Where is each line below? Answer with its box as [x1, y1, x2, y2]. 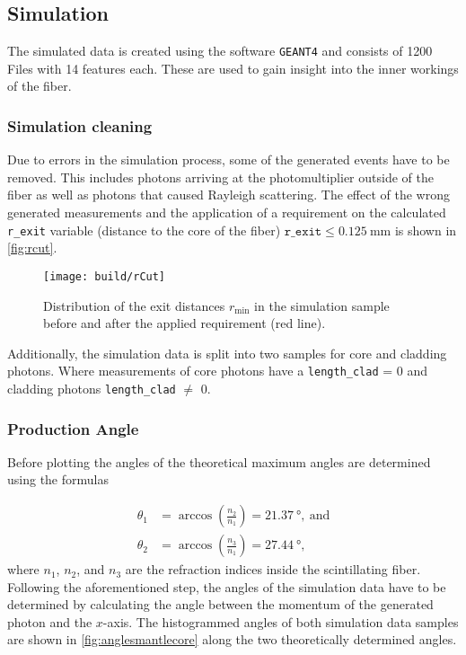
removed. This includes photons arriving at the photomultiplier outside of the [7, 167, 434, 186]
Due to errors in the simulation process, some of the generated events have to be [7, 150, 450, 169]
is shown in [394, 220, 457, 239]
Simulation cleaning [7, 114, 153, 137]
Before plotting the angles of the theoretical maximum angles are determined [7, 452, 431, 471]
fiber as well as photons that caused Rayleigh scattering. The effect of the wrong [7, 185, 450, 204]
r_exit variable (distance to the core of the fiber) [7, 220, 281, 239]
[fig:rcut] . [7, 238, 57, 257]
